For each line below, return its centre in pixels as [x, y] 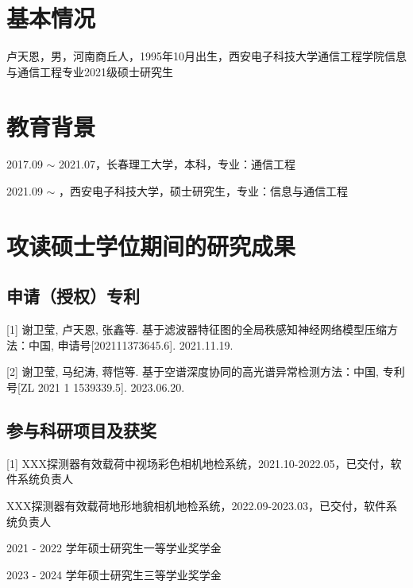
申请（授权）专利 [73, 296]
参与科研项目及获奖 [81, 429]
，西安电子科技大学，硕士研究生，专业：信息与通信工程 [204, 191]
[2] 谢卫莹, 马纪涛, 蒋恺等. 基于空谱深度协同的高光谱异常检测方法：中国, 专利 [206, 371]
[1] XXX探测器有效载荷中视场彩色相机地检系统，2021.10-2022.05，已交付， [199, 463]
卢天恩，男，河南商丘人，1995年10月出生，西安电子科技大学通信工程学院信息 [206, 56]
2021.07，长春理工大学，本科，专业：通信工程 [177, 164]
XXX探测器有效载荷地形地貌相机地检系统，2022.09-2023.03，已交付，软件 [196, 505]
